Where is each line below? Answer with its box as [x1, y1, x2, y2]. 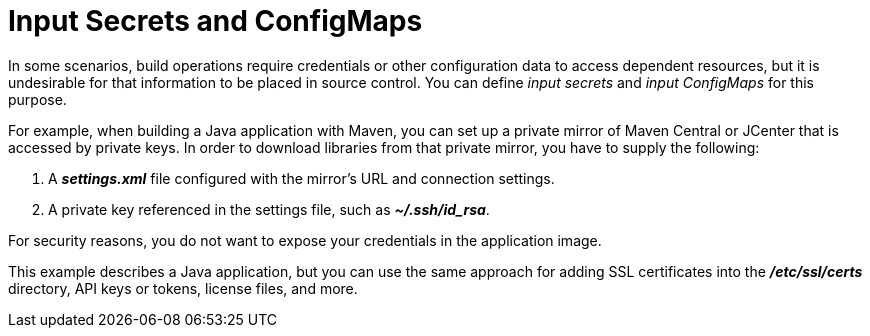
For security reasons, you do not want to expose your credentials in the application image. [8, 231, 602, 249]
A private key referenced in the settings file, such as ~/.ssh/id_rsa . [48, 200, 490, 218]
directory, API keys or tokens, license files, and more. [8, 279, 358, 297]
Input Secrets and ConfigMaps [8, 4, 423, 38]
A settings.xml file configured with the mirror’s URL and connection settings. [48, 169, 555, 187]
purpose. [8, 90, 67, 108]
